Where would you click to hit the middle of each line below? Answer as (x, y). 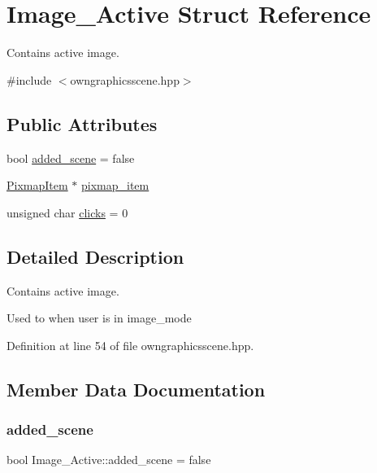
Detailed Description (95, 256)
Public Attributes (82, 123)
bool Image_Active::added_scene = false (109, 460)
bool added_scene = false (71, 158)
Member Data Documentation (136, 389)
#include (29, 79)
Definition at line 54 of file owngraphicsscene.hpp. (130, 345)
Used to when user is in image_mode (99, 318)
